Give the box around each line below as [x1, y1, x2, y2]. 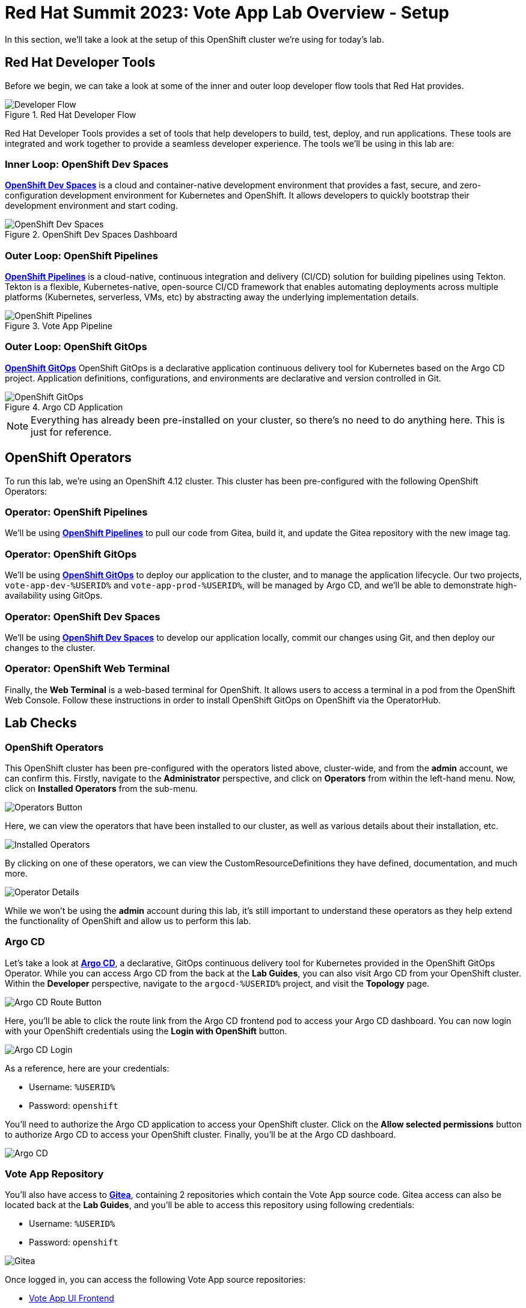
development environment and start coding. [5, 200, 178, 211]
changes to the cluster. [5, 642, 96, 653]
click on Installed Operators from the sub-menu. [5, 783, 198, 794]
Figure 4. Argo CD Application [5, 401, 123, 412]
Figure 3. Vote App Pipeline [5, 321, 112, 332]
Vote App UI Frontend [29, 1293, 114, 1304]
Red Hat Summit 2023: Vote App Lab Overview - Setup [5, 2, 450, 23]
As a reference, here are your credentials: [5, 1063, 170, 1073]
